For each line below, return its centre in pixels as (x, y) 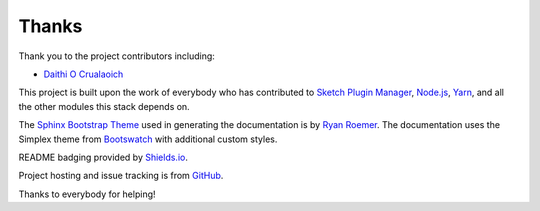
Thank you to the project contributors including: (116, 56)
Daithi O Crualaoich (83, 74)
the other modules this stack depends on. (104, 106)
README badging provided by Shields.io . (103, 157)
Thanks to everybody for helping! (87, 194)
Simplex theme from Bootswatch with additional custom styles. (148, 139)
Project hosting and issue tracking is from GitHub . (121, 176)
